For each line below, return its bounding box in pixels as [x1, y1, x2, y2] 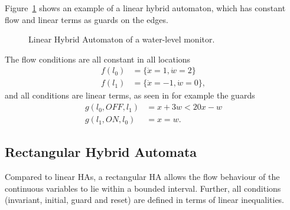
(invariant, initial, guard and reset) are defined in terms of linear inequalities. [5, 193, 285, 206]
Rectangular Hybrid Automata [5, 143, 197, 161]
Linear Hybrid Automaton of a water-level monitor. [28, 33, 215, 45]
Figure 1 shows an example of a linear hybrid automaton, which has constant [5, 2, 286, 14]
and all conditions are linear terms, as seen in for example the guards [5, 89, 255, 101]
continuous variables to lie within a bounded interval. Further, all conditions [5, 182, 281, 194]
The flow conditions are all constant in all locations [5, 52, 191, 65]
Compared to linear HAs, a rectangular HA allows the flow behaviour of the [5, 170, 280, 183]
